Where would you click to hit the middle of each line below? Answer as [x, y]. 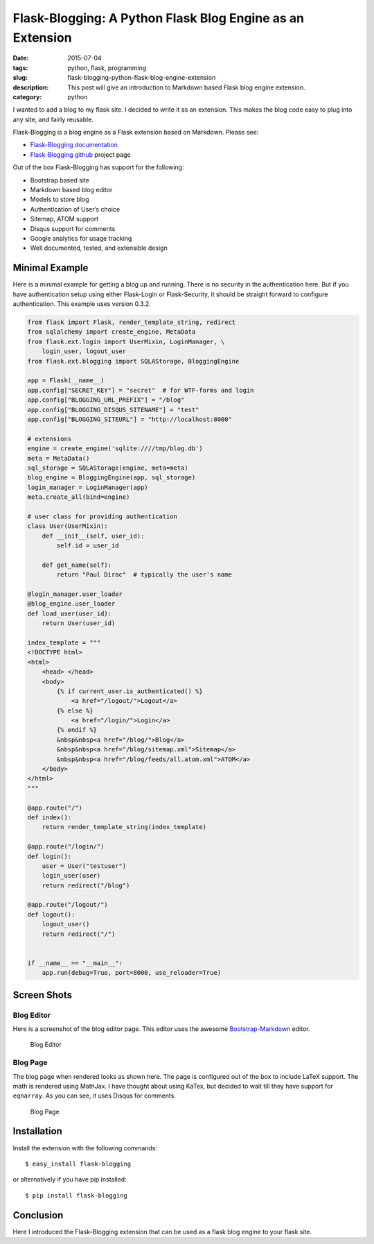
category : [27, 96]
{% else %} [75, 710]
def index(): [50, 817]
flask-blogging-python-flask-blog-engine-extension [142, 78]
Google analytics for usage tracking [81, 238]
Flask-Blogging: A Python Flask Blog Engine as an [159, 18]
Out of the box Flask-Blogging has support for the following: [98, 167]
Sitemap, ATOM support [64, 219]
